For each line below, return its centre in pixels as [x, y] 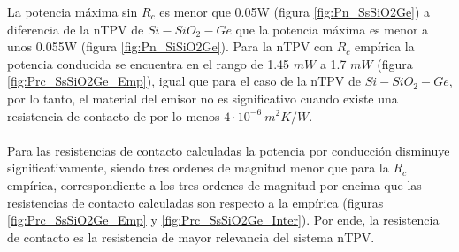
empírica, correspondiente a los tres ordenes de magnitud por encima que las [214, 184]
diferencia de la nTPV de [76, 29]
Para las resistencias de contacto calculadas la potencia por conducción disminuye [229, 150]
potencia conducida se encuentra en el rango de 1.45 [149, 63]
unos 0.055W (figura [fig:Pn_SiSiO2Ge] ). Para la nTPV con [170, 46]
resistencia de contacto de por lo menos [114, 115]
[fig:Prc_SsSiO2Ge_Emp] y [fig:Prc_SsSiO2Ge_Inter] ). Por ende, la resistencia [223, 220]
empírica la [385, 46]
